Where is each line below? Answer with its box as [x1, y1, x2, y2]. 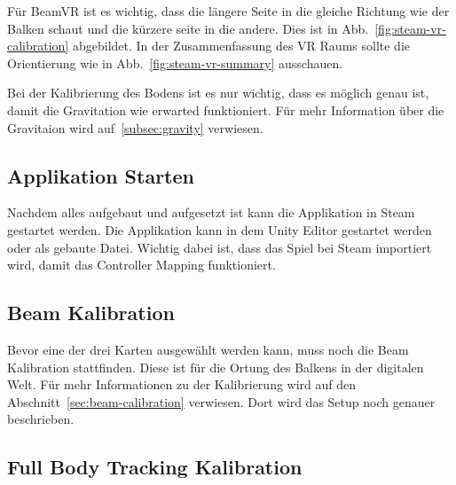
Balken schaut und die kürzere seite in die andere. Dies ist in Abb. [7, 19, 369, 37]
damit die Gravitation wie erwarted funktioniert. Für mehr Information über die [7, 100, 444, 119]
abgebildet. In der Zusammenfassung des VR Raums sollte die [72, 36, 410, 55]
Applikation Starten [7, 161, 194, 189]
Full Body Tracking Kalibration [7, 453, 303, 481]
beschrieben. [7, 410, 75, 428]
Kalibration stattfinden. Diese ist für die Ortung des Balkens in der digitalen [7, 357, 424, 376]
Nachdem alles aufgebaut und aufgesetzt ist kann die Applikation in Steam [7, 203, 415, 222]
